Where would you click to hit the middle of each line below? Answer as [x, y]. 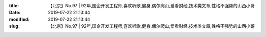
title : [14, 6]
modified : [19, 19]
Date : [15, 13]
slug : [14, 26]
